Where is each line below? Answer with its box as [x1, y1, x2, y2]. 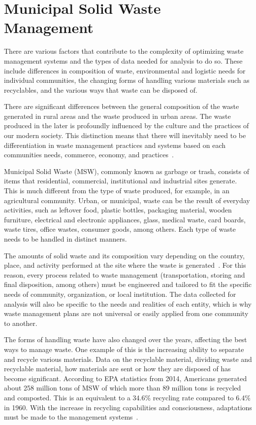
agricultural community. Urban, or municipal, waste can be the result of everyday [4, 195, 250, 205]
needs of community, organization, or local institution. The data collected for [4, 288, 236, 299]
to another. [4, 318, 37, 328]
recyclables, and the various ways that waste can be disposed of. [4, 84, 197, 95]
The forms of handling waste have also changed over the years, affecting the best [4, 334, 247, 345]
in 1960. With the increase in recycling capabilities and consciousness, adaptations [4, 402, 252, 412]
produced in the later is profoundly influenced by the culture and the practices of [4, 120, 249, 131]
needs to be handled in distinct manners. [4, 234, 127, 244]
